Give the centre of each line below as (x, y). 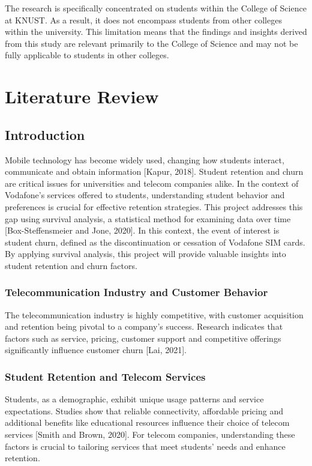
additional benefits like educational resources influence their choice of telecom (147, 422)
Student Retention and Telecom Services (105, 377)
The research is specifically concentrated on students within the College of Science (156, 8)
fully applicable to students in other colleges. (87, 55)
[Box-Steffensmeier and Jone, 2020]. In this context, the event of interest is (142, 230)
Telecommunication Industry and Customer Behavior (136, 292)
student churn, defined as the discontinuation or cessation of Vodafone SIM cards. (155, 242)
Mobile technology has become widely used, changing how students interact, (145, 159)
